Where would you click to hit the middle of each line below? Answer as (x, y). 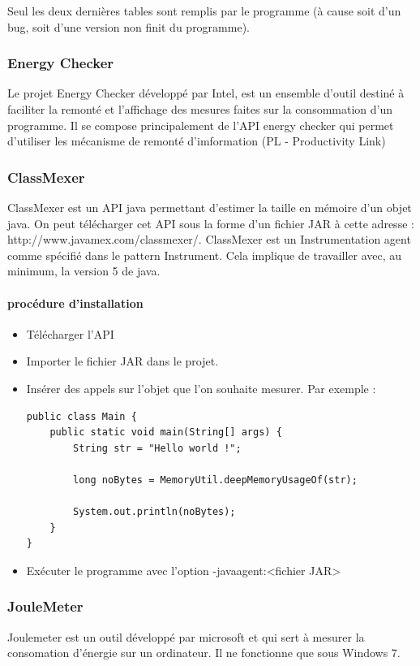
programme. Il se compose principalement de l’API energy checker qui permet (201, 125)
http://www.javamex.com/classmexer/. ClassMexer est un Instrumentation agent (209, 239)
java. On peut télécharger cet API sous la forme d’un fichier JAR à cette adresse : (211, 223)
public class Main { (81, 416)
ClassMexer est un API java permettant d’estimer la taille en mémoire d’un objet (210, 207)
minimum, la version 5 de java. (84, 271)
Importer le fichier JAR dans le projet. (122, 361)
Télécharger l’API (70, 333)
